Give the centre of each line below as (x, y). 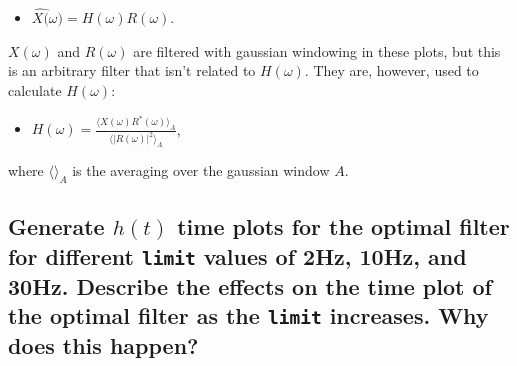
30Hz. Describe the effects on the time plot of (250, 285)
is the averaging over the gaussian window (201, 170)
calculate (35, 90)
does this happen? (103, 345)
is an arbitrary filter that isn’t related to (132, 70)
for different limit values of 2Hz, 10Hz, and (237, 255)
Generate (56, 226)
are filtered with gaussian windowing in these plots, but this (317, 50)
